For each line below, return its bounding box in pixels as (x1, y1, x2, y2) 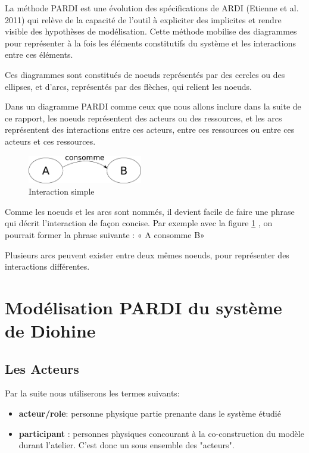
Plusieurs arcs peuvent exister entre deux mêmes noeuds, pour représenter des (5, 248, 289, 261)
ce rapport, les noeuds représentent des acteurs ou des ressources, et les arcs (5, 111, 282, 124)
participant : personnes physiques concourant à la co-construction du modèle (18, 427, 304, 439)
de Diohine (5, 318, 96, 343)
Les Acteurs (5, 359, 79, 377)
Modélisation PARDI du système (5, 295, 282, 319)
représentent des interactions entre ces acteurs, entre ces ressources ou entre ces (5, 123, 295, 136)
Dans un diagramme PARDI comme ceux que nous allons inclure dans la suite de (5, 100, 301, 113)
